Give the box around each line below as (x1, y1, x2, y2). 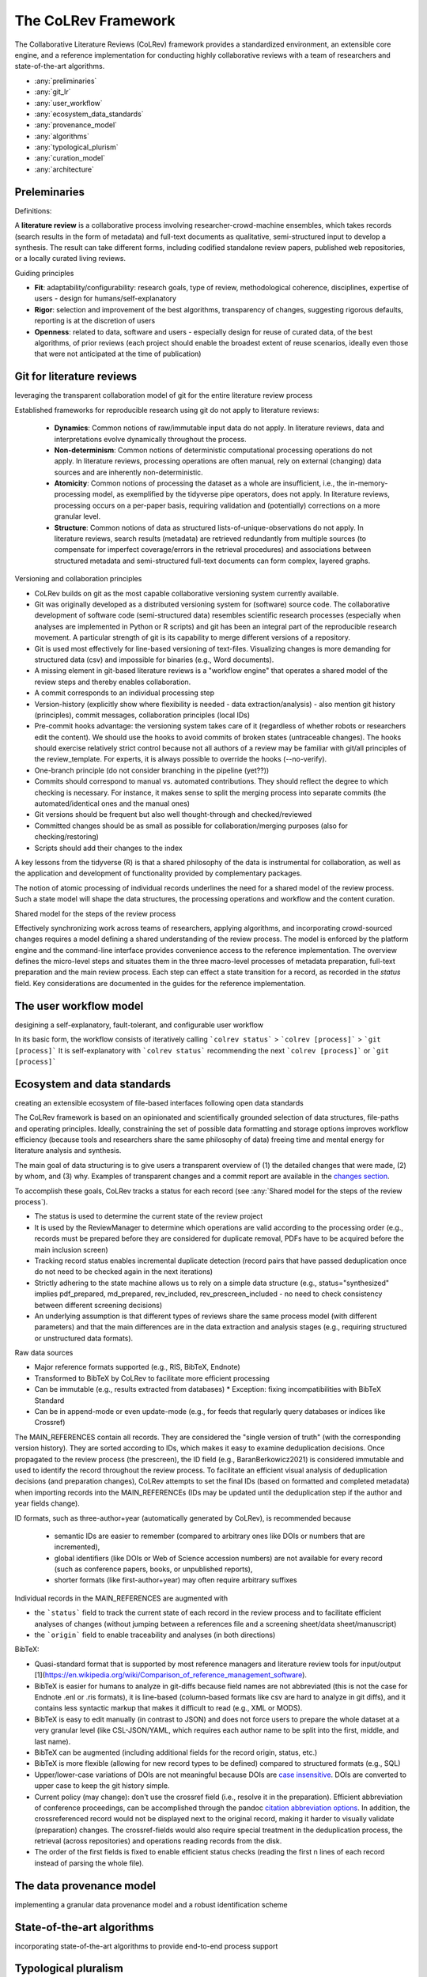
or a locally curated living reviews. (14, 254, 127, 263)
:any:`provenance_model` (34, 120, 118, 130)
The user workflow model (14, 999, 144, 1012)
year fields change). (14, 1499, 81, 1508)
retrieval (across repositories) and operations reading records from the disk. (34, 1836, 282, 1846)
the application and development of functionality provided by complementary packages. (14, 868, 302, 878)
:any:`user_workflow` (34, 98, 103, 108)
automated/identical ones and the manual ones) (34, 799, 190, 808)
